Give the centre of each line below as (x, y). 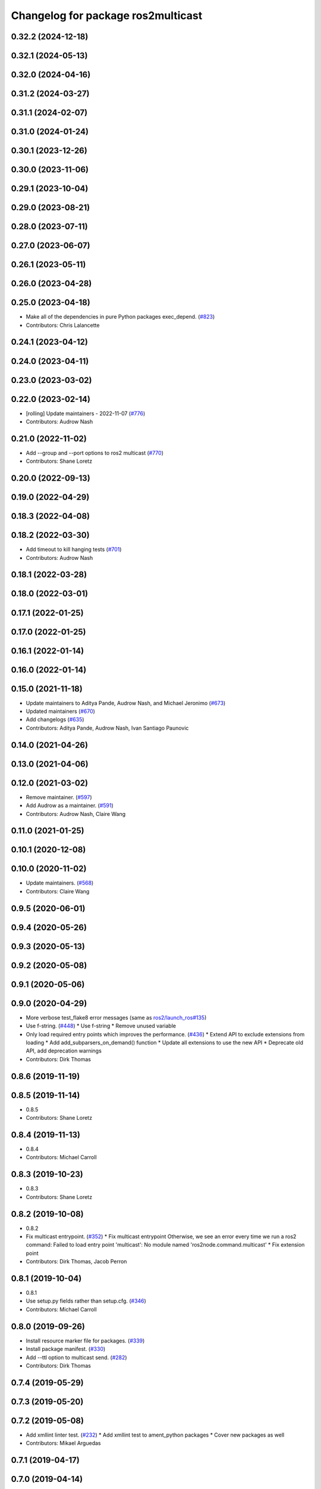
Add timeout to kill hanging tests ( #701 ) (74, 549)
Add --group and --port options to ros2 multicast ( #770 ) (95, 453)
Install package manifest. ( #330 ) (66, 1349)
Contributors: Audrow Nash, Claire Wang (76, 814)
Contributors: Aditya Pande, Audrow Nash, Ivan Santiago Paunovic (107, 728)
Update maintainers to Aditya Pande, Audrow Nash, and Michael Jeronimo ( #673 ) (126, 703)
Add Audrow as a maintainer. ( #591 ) (70, 806)
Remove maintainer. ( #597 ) (59, 797)
